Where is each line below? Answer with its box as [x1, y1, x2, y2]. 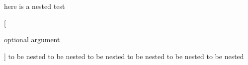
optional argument [4, 34, 60, 45]
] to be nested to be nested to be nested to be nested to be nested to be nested [4, 51, 244, 61]
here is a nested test [4, 1, 65, 11]
